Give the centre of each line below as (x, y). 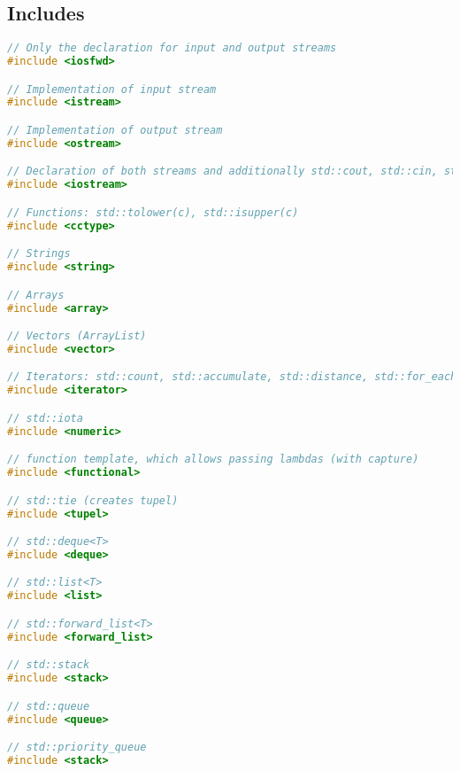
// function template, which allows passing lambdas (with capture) (213, 459)
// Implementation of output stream (115, 131)
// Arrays (36, 295)
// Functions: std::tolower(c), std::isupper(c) (153, 212)
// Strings (39, 254)
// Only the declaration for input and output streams (172, 48)
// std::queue (49, 706)
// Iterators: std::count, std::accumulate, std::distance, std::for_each (232, 377)
